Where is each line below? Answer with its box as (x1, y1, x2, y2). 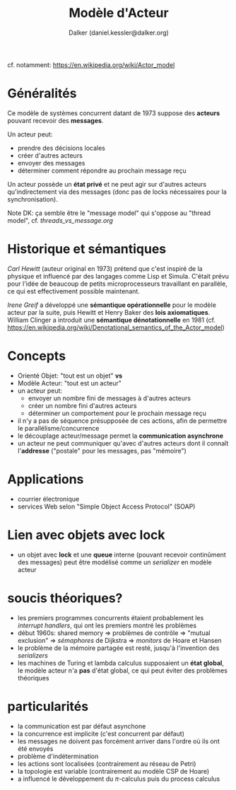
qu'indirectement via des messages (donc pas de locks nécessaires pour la (7, 187, 228, 196)
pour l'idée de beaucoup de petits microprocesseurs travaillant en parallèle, (7, 279, 228, 288)
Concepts (7, 348, 66, 364)
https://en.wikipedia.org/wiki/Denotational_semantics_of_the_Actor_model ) (7, 323, 225, 332)
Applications (7, 471, 84, 487)
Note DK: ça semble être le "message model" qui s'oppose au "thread (7, 209, 211, 217)
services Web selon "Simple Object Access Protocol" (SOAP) (17, 502, 196, 511)
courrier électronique (17, 494, 80, 503)
